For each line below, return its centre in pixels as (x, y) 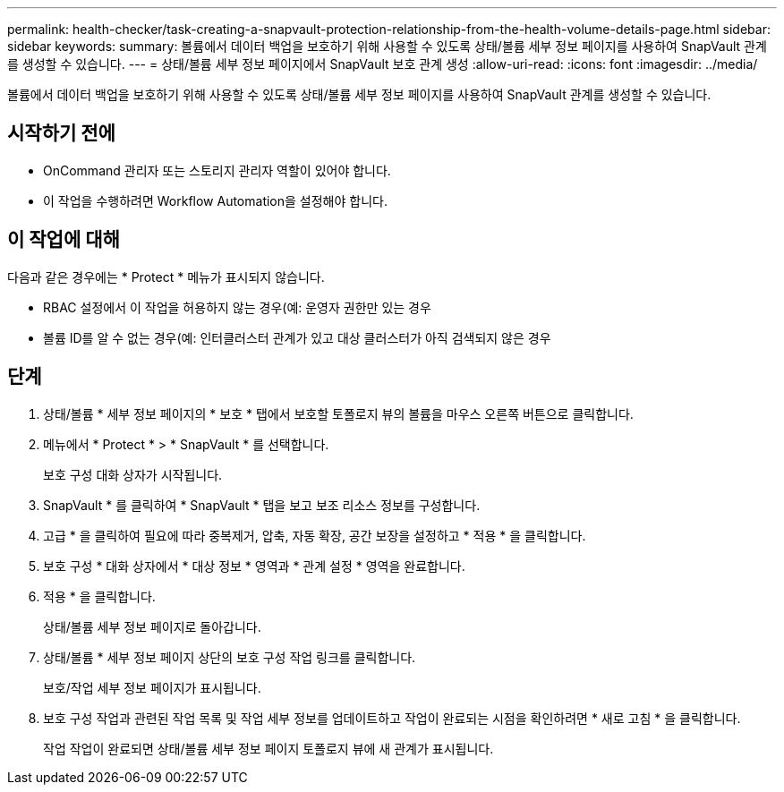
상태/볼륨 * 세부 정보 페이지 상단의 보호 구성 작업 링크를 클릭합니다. (230, 657)
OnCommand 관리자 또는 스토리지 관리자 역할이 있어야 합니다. (217, 170)
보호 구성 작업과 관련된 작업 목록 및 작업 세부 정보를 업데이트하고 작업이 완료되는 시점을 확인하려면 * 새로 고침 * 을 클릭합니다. (392, 718)
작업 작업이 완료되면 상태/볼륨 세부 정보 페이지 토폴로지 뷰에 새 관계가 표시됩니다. (268, 748)
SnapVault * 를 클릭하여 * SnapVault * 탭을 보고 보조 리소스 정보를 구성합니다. (262, 505)
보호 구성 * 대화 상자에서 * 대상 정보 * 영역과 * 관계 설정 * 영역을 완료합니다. (254, 566)
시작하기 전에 (61, 133)
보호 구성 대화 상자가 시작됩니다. (133, 474)
